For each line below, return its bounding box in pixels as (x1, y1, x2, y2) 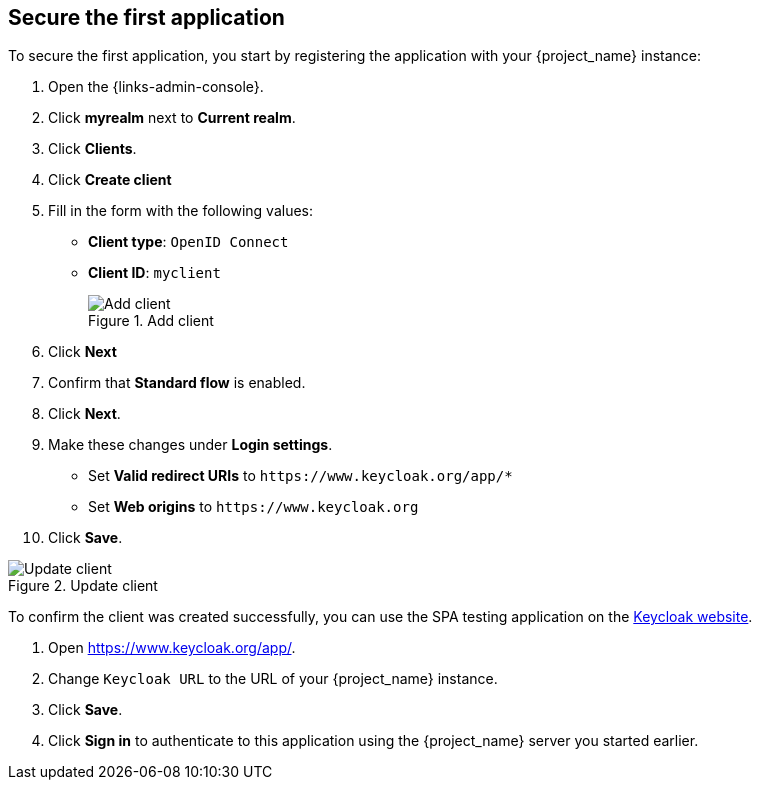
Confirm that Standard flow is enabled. (48, 374, 306, 392)
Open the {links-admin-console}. (48, 78, 264, 96)
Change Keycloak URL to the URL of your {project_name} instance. (48, 670, 498, 688)
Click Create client (48, 171, 172, 189)
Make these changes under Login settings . (48, 436, 333, 454)
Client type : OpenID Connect (88, 233, 289, 251)
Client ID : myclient (88, 264, 221, 282)
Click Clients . (48, 140, 137, 158)
